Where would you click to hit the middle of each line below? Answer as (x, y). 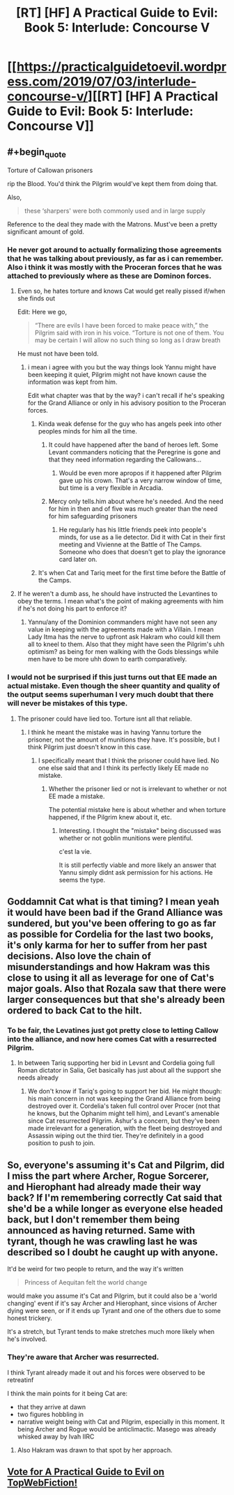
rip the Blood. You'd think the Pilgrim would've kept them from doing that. (112, 184)
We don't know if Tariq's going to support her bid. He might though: (125, 1091)
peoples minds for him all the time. (88, 431)
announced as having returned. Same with (101, 1230)
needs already (38, 1078)
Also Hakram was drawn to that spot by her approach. (95, 1450)
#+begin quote (37, 153)
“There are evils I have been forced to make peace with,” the (122, 325)
